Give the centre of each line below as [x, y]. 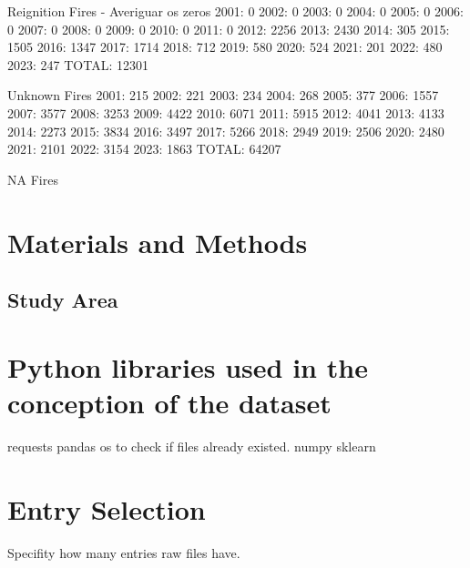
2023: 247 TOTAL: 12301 [78, 64]
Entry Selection [107, 508]
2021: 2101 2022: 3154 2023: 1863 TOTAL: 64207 [144, 149]
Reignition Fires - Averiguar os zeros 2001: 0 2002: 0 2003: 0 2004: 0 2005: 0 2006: [235, 11]
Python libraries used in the [188, 366]
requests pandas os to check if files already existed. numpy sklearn [192, 446]
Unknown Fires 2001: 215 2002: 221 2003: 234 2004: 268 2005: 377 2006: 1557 [223, 95]
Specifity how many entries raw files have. [124, 552]
